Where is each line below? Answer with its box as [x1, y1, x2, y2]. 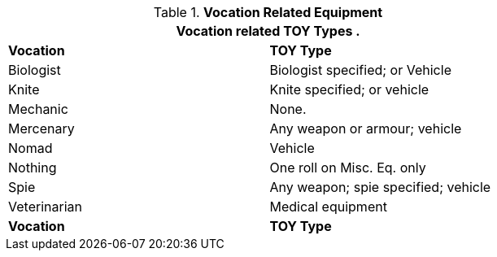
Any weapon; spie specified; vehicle [269, 179, 491, 195]
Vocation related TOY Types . [176, 23, 360, 39]
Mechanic [8, 101, 68, 117]
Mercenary [8, 120, 75, 137]
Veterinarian [8, 198, 82, 215]
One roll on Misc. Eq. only [269, 159, 426, 176]
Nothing [8, 159, 57, 176]
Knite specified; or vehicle [269, 81, 429, 98]
